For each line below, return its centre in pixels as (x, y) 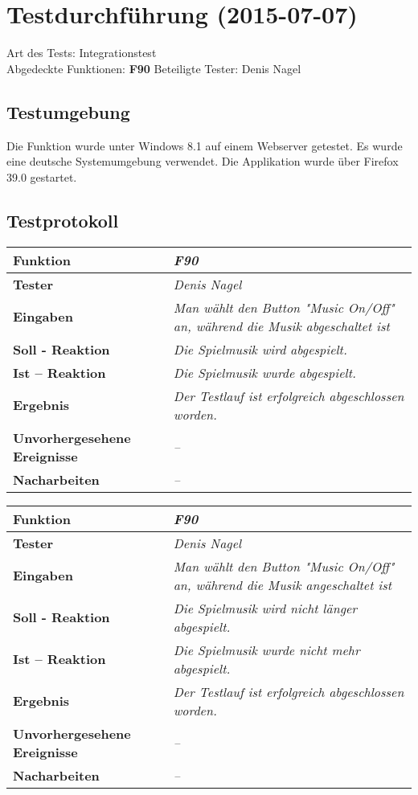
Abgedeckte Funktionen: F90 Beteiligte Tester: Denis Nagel (154, 68)
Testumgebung (68, 111)
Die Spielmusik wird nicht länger (265, 608)
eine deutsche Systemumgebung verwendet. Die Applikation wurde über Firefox (203, 161)
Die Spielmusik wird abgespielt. (260, 349)
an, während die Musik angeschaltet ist (283, 584)
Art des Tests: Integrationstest (82, 53)
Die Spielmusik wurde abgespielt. (264, 372)
